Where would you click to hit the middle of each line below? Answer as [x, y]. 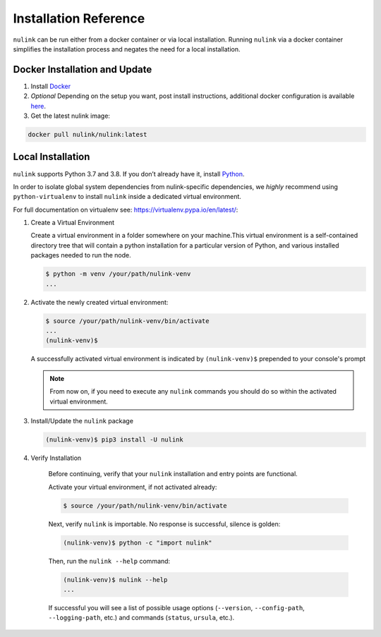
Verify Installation [56, 458]
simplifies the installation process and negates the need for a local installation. [127, 49]
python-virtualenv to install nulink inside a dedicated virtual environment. [127, 197]
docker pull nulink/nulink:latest [87, 134]
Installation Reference [79, 18]
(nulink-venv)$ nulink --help [115, 580]
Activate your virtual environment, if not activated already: [133, 487]
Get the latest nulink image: [71, 116]
